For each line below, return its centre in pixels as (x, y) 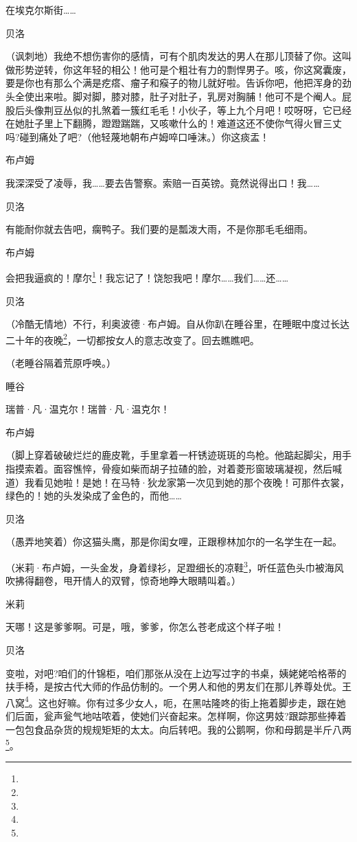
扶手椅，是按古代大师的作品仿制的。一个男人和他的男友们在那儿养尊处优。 (174, 686)
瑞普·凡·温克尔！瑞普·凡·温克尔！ (88, 409)
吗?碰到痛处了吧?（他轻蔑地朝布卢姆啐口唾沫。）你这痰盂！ (138, 136)
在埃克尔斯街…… (41, 10)
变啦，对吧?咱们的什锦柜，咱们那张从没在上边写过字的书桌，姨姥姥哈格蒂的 (176, 673)
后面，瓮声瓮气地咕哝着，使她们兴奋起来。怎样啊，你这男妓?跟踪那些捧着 (181, 716)
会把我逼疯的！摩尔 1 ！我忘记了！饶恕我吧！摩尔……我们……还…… (147, 276)
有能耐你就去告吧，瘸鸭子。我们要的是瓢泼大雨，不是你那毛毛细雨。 (159, 229)
